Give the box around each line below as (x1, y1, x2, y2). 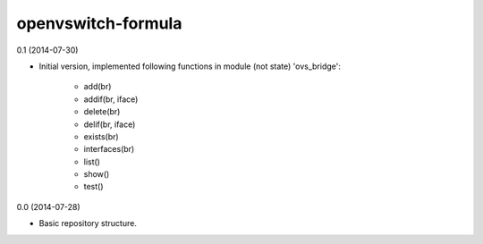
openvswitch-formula (16, 13, 182, 33)
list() (83, 156, 100, 167)
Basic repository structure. (38, 218, 138, 229)
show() (83, 169, 110, 180)
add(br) (83, 81, 112, 92)
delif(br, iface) (83, 119, 136, 130)
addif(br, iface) (83, 94, 139, 105)
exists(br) (83, 130, 120, 142)
